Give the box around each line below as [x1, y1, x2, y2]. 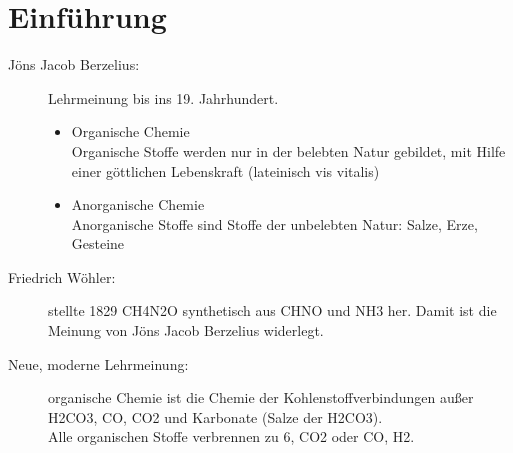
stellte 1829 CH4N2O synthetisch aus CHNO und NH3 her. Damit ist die [48, 300, 497, 321]
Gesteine [71, 233, 125, 254]
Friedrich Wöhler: [8, 266, 116, 287]
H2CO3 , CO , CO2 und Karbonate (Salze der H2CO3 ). [48, 406, 383, 427]
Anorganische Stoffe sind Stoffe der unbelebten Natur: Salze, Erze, [71, 213, 478, 234]
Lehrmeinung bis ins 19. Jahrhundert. [48, 87, 279, 108]
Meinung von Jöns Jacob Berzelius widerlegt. [48, 320, 324, 341]
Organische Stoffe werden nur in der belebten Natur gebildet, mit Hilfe [71, 140, 506, 161]
